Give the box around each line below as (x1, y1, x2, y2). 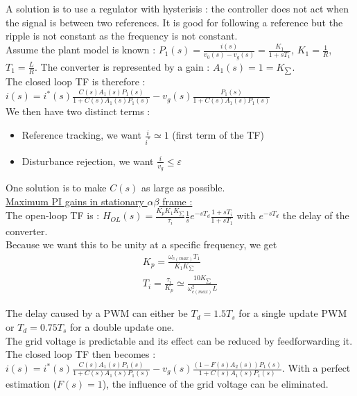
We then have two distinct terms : (6, 104, 150, 119)
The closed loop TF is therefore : (6, 74, 146, 89)
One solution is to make (6, 180, 107, 195)
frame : (162, 193, 193, 208)
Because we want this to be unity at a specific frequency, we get (6, 237, 277, 252)
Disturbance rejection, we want (21, 153, 154, 168)
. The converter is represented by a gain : (34, 59, 210, 74)
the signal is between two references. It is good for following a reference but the (6, 15, 343, 29)
